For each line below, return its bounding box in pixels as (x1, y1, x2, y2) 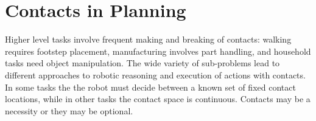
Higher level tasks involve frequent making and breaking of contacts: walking (5, 33, 292, 46)
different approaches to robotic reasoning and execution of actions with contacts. (5, 68, 306, 81)
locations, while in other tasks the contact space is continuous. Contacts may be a (5, 92, 311, 105)
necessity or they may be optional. (5, 104, 133, 117)
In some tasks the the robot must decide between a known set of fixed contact (5, 80, 296, 93)
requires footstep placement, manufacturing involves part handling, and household (5, 44, 311, 57)
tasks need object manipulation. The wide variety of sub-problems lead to (5, 57, 280, 69)
